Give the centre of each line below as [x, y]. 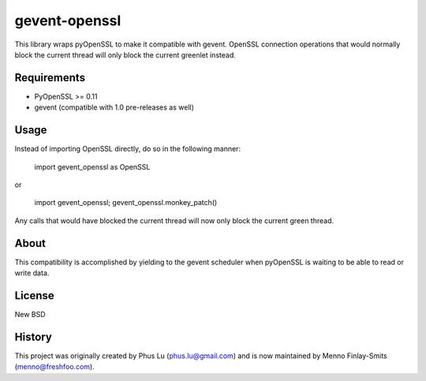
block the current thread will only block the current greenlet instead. [125, 54]
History [34, 336]
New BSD [30, 314]
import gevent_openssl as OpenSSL [92, 166]
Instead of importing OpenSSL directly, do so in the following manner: [127, 149]
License [34, 295]
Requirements [50, 78]
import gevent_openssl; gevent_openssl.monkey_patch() [126, 203]
